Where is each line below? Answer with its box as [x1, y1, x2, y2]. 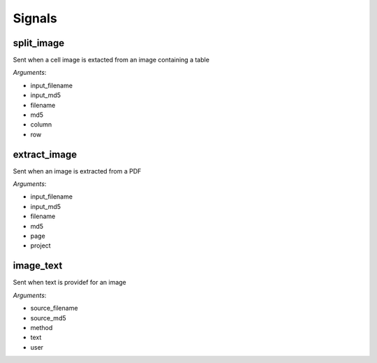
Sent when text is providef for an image [13, 278, 127, 287]
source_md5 [30, 313, 66, 322]
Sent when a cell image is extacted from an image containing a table [13, 56, 209, 64]
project [30, 241, 52, 250]
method [30, 323, 53, 332]
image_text [13, 259, 63, 272]
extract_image [13, 148, 77, 160]
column [30, 120, 52, 129]
